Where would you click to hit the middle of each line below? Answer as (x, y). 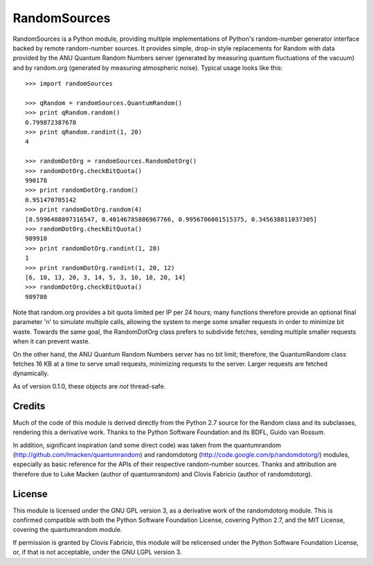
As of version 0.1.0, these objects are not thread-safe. (89, 386)
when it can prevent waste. (51, 341)
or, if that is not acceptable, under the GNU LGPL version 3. (97, 552)
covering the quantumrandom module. (68, 530)
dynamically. (31, 373)
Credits (29, 406)
